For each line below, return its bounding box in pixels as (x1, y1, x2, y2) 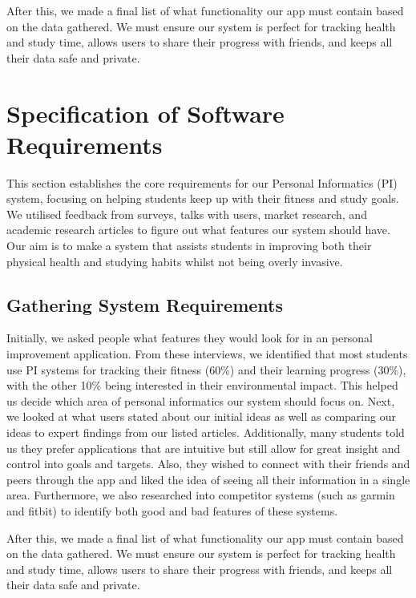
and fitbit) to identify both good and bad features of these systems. (6, 502, 338, 519)
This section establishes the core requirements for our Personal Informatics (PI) (6, 174, 398, 191)
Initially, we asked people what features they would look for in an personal (6, 329, 373, 346)
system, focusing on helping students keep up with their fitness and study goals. (6, 190, 399, 207)
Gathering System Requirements (6, 292, 284, 317)
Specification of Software (6, 96, 285, 129)
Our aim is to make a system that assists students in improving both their (6, 237, 372, 254)
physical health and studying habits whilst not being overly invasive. (6, 253, 343, 269)
